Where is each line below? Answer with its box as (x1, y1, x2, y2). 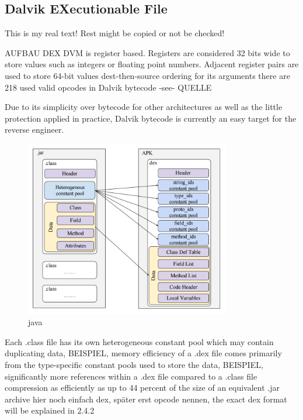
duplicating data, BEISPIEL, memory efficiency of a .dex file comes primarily (5, 347, 282, 359)
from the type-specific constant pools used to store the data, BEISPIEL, (5, 358, 263, 370)
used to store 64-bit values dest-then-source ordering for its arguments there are (5, 69, 290, 81)
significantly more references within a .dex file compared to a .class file (5, 370, 257, 382)
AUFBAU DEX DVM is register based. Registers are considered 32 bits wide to (5, 46, 290, 58)
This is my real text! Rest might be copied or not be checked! (5, 27, 225, 39)
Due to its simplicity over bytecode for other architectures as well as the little (5, 101, 283, 113)
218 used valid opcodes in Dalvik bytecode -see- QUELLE (5, 81, 212, 93)
